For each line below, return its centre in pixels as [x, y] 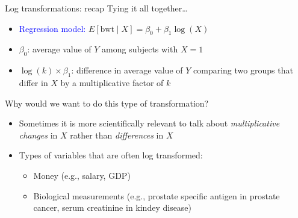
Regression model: [52, 28]
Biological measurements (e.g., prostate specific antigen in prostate [157, 195]
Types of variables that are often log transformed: [111, 155]
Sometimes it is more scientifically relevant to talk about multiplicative [149, 123]
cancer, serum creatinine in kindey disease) [113, 207]
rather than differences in [117, 135]
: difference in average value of [127, 70]
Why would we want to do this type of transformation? [107, 103]
